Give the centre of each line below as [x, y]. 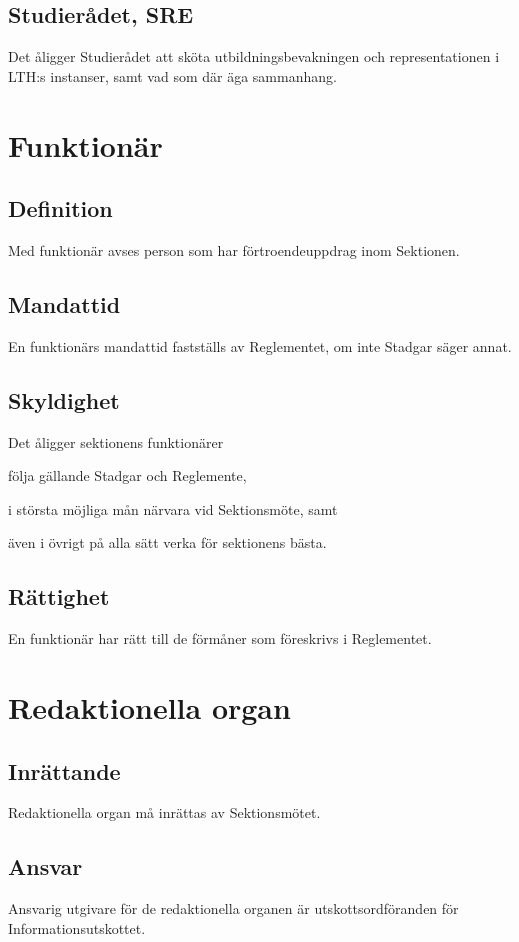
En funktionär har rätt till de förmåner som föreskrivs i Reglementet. [220, 638]
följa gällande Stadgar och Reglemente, [127, 475]
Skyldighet [64, 399]
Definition [60, 208]
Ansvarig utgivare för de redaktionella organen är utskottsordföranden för [233, 908]
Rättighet [59, 596]
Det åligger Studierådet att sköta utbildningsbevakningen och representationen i [254, 56]
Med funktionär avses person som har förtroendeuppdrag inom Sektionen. [234, 249]
